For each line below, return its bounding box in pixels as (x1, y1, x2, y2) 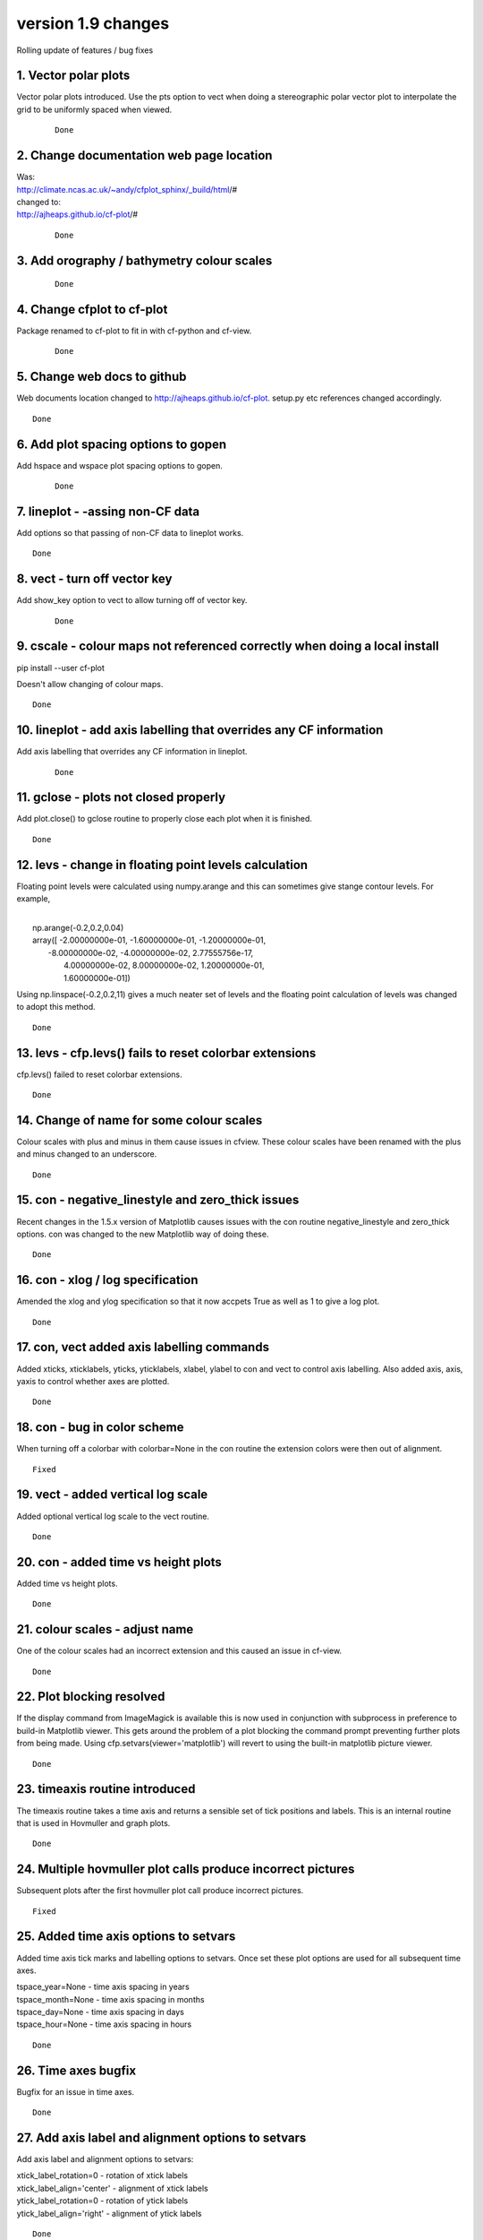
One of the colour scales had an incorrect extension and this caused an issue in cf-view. (16, 1645, 343, 1657)
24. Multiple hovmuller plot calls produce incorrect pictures (16, 1862, 355, 1877)
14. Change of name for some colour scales (16, 1112, 263, 1128)
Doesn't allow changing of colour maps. (16, 678, 164, 689)
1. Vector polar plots (16, 68, 131, 83)
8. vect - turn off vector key (16, 572, 173, 587)
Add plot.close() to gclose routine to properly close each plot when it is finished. (16, 814, 313, 824)
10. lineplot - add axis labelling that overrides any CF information (16, 722, 384, 738)
